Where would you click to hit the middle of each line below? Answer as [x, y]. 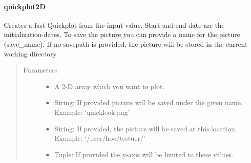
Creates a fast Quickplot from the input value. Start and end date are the [114, 25]
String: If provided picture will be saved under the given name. [148, 102]
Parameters [40, 70]
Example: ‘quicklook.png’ [92, 112]
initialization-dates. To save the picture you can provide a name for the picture [122, 34]
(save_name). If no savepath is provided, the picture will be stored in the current [126, 44]
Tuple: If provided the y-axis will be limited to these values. [144, 154]
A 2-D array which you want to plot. [109, 86]
